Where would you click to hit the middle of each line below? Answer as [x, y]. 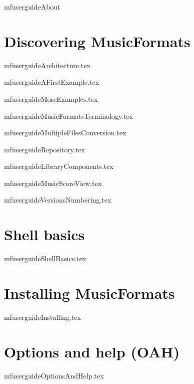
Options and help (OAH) [92, 351]
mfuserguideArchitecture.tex [47, 65]
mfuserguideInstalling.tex [42, 317]
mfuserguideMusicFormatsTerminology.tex [69, 116]
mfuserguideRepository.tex [44, 149]
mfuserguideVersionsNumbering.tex [58, 200]
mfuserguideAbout [32, 7]
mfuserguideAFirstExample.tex [52, 82]
